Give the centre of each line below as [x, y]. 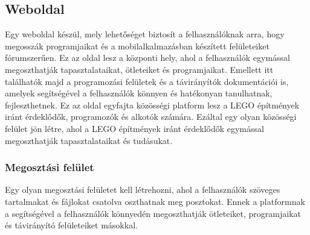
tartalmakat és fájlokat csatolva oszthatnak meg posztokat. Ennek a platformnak [155, 201]
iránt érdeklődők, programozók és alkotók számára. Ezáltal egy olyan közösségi [151, 117]
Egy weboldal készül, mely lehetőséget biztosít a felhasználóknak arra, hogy [145, 34]
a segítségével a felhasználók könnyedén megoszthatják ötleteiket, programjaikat [153, 213]
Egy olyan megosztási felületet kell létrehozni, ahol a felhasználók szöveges [143, 190]
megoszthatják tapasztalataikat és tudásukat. [89, 140]
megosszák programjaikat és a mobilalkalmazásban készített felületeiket [137, 45]
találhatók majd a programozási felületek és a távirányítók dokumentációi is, [147, 81]
